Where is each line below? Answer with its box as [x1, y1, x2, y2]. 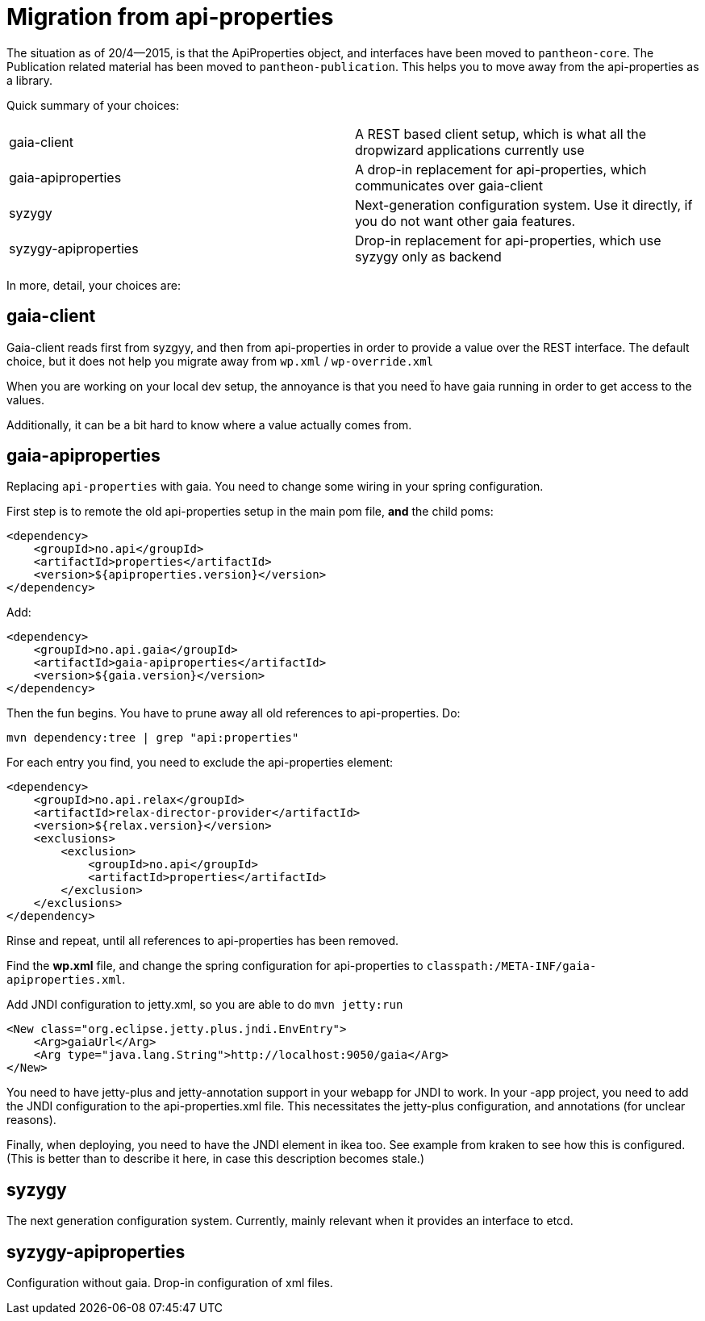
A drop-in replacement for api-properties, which [355, 161, 647, 178]
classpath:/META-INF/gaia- [426, 959, 597, 973]
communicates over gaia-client [355, 177, 543, 194]
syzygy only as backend [355, 248, 502, 265]
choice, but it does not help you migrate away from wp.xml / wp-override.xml [6, 353, 434, 368]
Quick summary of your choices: [6, 98, 179, 112]
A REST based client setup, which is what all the [355, 125, 647, 142]
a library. [6, 73, 53, 87]
